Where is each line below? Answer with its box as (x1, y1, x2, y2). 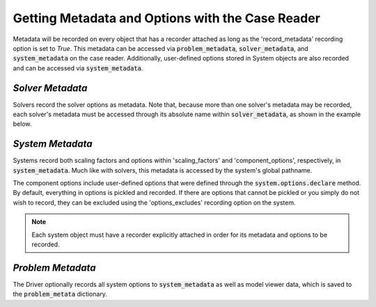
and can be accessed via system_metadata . (13, 63, 143, 72)
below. (13, 120, 32, 128)
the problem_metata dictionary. (13, 290, 108, 299)
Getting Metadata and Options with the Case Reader (13, 10, 320, 26)
